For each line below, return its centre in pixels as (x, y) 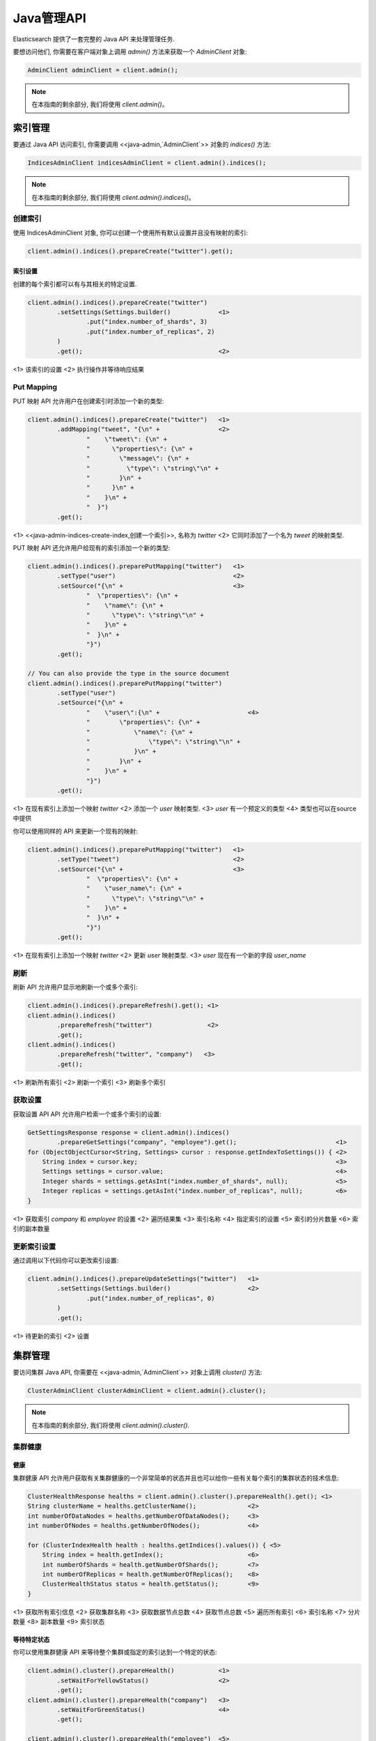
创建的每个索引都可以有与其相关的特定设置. (75, 284)
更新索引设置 (34, 1247)
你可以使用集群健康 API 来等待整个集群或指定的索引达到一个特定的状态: (115, 1652)
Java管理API (49, 18)
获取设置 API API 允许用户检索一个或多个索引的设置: (87, 1114)
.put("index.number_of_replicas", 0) (150, 1298)
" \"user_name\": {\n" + (134, 889)
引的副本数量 (31, 1228)
